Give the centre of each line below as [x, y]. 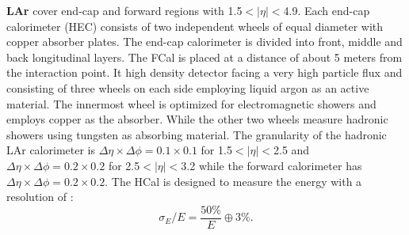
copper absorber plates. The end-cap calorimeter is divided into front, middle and [204, 42]
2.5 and [291, 150]
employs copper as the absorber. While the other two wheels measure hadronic [197, 119]
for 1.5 [216, 150]
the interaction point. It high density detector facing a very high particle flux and [204, 72]
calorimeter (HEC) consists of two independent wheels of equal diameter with [195, 26]
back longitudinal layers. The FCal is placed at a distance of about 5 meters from [204, 57]
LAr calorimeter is [51, 150]
